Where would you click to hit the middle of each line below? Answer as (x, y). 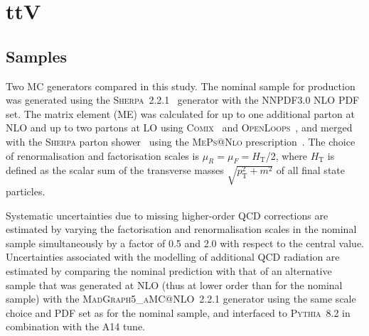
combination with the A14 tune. (76, 326)
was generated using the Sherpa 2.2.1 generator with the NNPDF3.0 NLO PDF (183, 100)
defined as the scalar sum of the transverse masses (115, 170)
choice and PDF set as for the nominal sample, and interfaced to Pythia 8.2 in (178, 312)
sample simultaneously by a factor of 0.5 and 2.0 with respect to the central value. (185, 243)
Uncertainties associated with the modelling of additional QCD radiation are (173, 257)
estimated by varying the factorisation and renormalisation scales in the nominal (181, 229)
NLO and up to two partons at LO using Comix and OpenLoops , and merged (179, 128)
